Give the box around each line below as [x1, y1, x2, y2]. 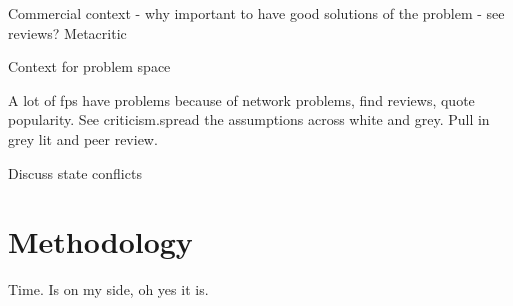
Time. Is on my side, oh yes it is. [8, 279, 209, 300]
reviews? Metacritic [8, 22, 127, 43]
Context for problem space [8, 56, 171, 77]
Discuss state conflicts [8, 162, 142, 183]
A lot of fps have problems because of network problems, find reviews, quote [8, 89, 475, 110]
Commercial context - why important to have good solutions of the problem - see [8, 3, 505, 23]
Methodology [8, 221, 193, 262]
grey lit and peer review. [8, 128, 158, 149]
